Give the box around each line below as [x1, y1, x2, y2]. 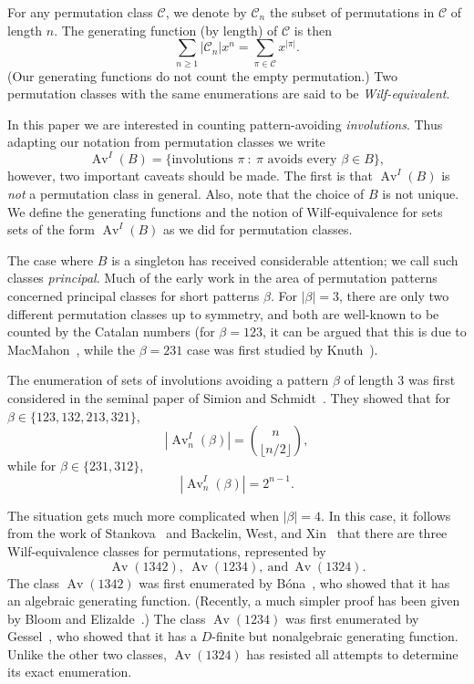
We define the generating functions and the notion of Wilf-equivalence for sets [7, 202, 443, 221]
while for [7, 456, 57, 475]
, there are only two [338, 285, 449, 305]
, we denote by [165, 3, 247, 21]
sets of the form [7, 220, 95, 239]
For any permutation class [7, 3, 153, 21]
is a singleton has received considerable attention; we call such [111, 250, 459, 269]
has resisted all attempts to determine [246, 644, 459, 663]
